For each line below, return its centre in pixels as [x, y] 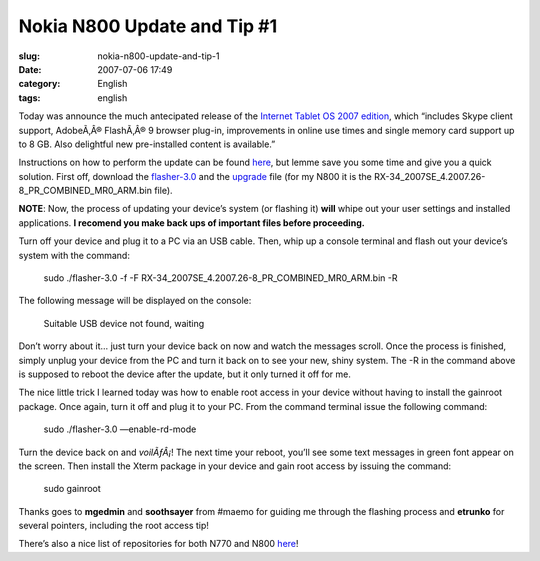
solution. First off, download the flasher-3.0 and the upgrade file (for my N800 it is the [195, 176]
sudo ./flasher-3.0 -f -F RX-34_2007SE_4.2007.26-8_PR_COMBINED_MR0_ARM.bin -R [220, 278]
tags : [29, 97]
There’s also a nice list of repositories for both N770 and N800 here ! [158, 544]
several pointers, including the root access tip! [114, 526]
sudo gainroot [72, 489]
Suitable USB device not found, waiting [124, 323]
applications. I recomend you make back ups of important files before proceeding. [191, 222]
